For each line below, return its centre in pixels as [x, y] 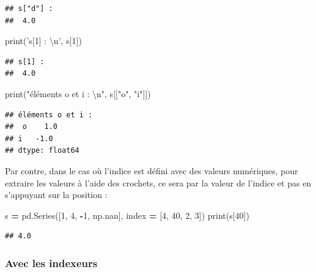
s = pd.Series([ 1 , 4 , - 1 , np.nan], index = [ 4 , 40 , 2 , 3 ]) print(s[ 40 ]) [127, 215]
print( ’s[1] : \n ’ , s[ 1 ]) [43, 41]
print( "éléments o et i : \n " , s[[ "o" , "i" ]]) [78, 93]
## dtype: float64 [42, 151]
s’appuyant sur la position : [56, 195]
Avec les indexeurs [51, 263]
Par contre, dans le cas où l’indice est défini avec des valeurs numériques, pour [152, 170]
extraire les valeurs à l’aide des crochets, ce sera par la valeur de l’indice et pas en [158, 182]
